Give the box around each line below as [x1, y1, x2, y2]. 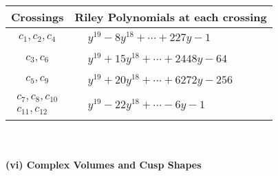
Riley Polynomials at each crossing [74, 9, 267, 25]
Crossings [11, 9, 64, 25]
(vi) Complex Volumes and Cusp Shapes [6, 157, 202, 171]
